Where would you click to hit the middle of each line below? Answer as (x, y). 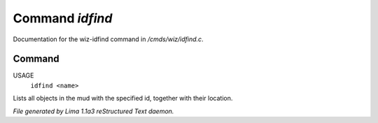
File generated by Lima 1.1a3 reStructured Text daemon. (93, 111)
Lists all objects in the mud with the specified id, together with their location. (123, 99)
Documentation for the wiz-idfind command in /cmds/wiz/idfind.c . (108, 39)
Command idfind (63, 18)
